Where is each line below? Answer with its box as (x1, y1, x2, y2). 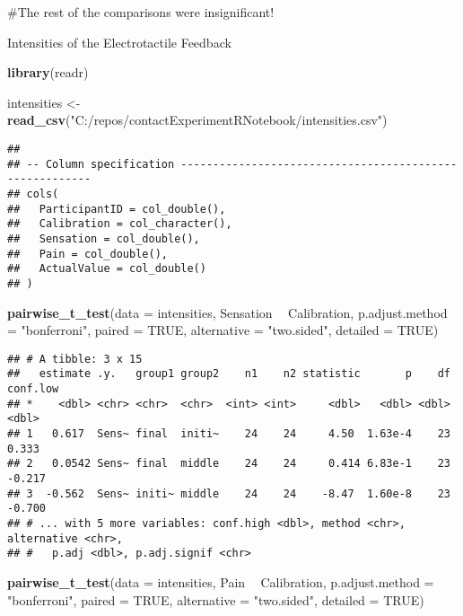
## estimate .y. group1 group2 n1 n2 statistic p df (7, 367, 450, 381)
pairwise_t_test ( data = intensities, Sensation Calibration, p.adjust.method (7, 303, 448, 321)
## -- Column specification (7, 157, 175, 171)
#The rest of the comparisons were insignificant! (7, 3, 275, 21)
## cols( (7, 187, 59, 200)
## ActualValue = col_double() (7, 262, 206, 276)
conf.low (7, 383, 59, 396)
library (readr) (7, 63, 89, 82)
